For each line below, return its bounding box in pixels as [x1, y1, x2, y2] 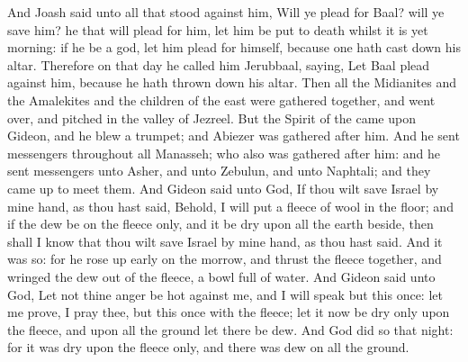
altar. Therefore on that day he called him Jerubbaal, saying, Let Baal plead [7, 55, 430, 74]
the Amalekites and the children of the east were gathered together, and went [7, 90, 436, 109]
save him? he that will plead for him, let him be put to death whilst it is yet [7, 20, 428, 39]
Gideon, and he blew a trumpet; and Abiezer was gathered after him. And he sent [7, 126, 460, 145]
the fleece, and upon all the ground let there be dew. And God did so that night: [7, 320, 454, 339]
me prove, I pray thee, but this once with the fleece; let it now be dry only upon [7, 303, 450, 321]
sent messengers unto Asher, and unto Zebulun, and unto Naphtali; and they [7, 161, 431, 180]
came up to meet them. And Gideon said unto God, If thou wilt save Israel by [7, 178, 439, 197]
